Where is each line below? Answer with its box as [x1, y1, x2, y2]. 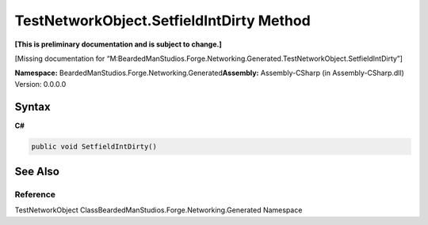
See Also [14, 165, 59, 178]
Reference [14, 189, 55, 200]
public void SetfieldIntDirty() [31, 142, 158, 151]
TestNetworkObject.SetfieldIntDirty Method [14, 12, 311, 29]
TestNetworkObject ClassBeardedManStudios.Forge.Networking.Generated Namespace [14, 205, 303, 215]
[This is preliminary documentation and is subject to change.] [14, 39, 222, 49]
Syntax [14, 99, 51, 114]
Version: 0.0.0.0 [14, 79, 67, 88]
